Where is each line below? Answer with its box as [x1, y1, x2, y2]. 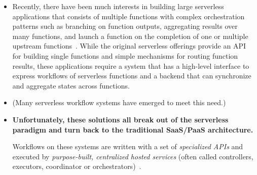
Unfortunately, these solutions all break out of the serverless [12, 114, 229, 124]
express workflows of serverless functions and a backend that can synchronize [12, 70, 251, 81]
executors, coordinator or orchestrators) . [12, 161, 141, 171]
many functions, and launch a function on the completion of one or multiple [12, 30, 248, 41]
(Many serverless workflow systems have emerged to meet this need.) [12, 97, 226, 108]
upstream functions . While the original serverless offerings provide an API [12, 40, 246, 51]
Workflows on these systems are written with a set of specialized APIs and [12, 141, 243, 152]
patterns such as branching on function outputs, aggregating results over [12, 21, 238, 31]
